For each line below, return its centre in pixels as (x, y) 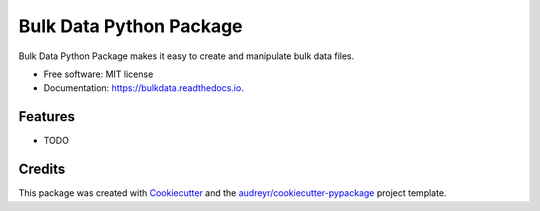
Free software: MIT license (98, 74)
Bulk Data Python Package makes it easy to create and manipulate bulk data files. (186, 56)
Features (46, 116)
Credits (42, 169)
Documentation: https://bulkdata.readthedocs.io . (143, 88)
